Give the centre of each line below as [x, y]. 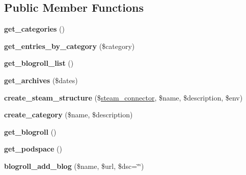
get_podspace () [33, 149]
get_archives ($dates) [41, 80]
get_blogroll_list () [39, 63]
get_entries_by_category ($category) [70, 46]
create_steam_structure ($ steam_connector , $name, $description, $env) [124, 97]
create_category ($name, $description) [69, 115]
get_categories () [34, 29]
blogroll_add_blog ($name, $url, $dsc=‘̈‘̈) [74, 166]
